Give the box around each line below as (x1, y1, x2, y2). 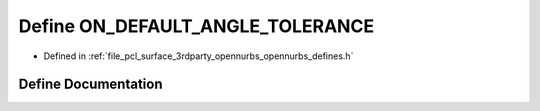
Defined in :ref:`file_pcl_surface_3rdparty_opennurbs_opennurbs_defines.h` (43, 50, 354, 62)
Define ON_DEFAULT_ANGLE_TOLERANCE (18, 15, 375, 37)
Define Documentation (18, 76, 163, 93)
